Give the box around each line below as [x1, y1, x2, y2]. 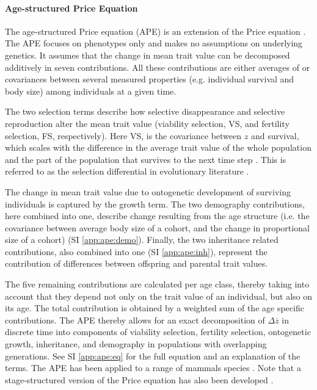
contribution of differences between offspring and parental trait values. [5, 257, 268, 270]
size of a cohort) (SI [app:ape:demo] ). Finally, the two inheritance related [5, 233, 279, 246]
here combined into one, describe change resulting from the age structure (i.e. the [5, 209, 310, 222]
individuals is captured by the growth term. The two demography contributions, [5, 197, 305, 210]
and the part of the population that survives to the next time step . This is [5, 153, 286, 165]
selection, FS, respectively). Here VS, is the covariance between [5, 129, 242, 142]
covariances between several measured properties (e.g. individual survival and [5, 73, 294, 85]
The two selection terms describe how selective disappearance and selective [5, 105, 285, 118]
